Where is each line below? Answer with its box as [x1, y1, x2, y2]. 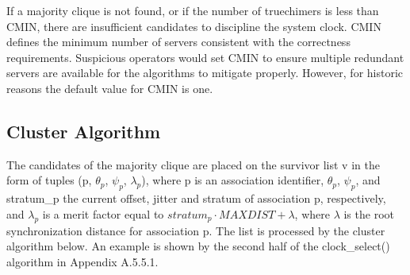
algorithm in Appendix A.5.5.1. [6, 253, 159, 269]
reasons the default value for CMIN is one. [6, 79, 213, 96]
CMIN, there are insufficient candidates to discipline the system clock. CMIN [6, 17, 381, 34]
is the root [343, 205, 394, 222]
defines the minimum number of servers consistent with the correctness [6, 33, 351, 50]
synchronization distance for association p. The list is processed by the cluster [6, 222, 385, 238]
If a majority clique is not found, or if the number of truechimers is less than [6, 2, 379, 18]
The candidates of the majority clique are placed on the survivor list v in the [6, 156, 380, 172]
